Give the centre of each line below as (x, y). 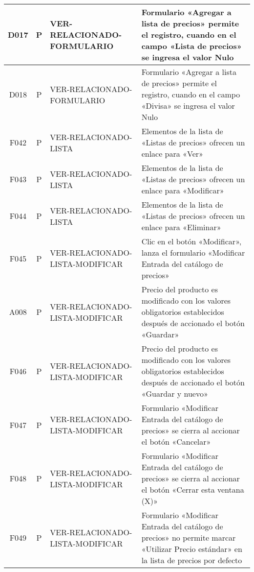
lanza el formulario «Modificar (193, 252)
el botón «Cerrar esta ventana (193, 489)
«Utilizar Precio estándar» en (192, 549)
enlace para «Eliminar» (181, 227)
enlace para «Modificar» (183, 190)
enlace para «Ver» (172, 154)
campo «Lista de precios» (192, 46)
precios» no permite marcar (189, 537)
